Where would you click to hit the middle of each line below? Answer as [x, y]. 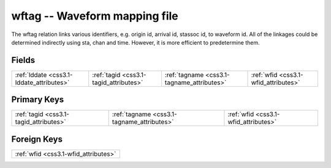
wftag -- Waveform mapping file [95, 16]
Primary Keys [38, 100]
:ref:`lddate [31, 75]
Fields [23, 60]
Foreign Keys [37, 139]
